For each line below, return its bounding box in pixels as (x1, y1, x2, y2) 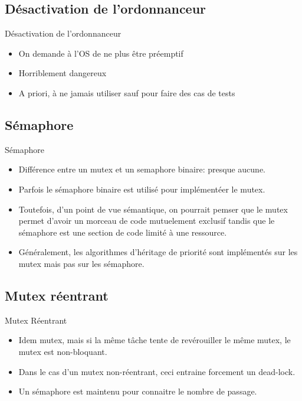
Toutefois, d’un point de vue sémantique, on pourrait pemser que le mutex (18, 203, 288, 215)
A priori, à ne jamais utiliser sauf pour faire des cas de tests (18, 86, 235, 99)
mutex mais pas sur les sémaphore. (18, 257, 145, 269)
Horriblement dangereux (18, 67, 107, 79)
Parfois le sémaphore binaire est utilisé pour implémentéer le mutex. (18, 182, 265, 195)
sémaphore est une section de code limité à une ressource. (18, 226, 227, 238)
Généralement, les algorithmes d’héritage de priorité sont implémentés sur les (18, 246, 298, 258)
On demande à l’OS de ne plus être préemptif (18, 47, 183, 59)
